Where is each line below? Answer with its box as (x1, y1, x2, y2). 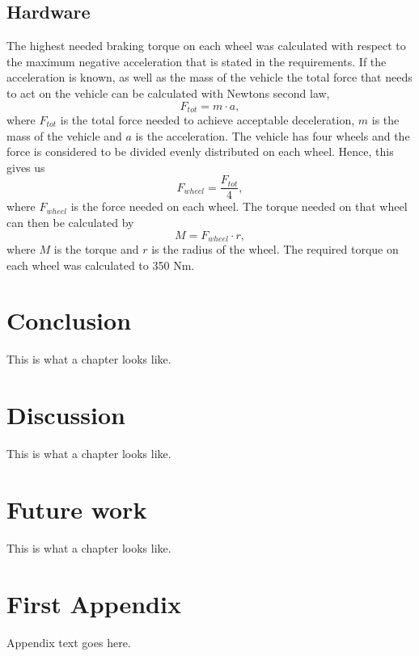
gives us (6, 158, 45, 175)
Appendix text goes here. (6, 633, 131, 650)
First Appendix (6, 587, 181, 620)
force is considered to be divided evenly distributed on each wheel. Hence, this (6, 143, 394, 160)
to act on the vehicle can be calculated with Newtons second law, (6, 84, 330, 101)
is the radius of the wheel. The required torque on (151, 241, 399, 258)
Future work (6, 492, 147, 525)
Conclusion (6, 304, 132, 337)
